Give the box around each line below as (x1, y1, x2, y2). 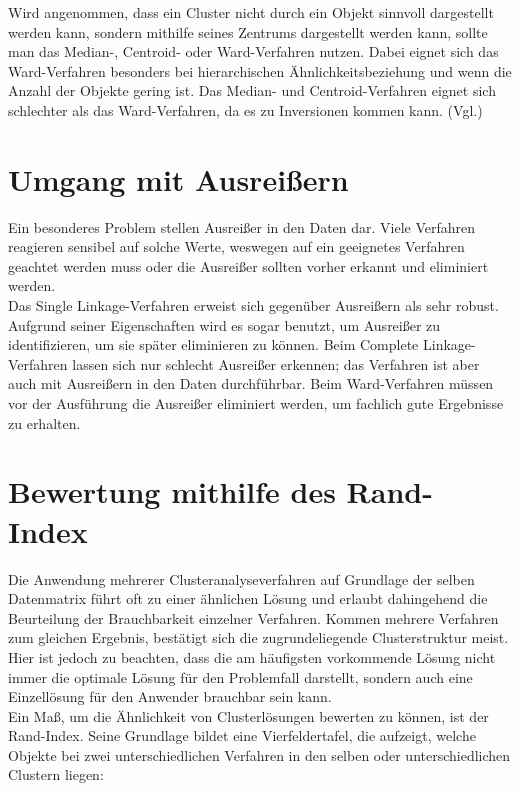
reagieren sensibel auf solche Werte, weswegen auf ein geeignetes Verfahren (8, 236, 465, 257)
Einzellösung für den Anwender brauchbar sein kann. (8, 686, 332, 707)
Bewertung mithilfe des (8, 471, 336, 512)
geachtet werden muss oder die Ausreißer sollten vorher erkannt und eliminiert (8, 255, 489, 276)
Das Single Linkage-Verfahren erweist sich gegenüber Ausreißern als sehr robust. (8, 295, 499, 316)
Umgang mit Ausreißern (8, 158, 349, 199)
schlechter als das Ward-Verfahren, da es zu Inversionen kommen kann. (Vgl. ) (8, 99, 483, 120)
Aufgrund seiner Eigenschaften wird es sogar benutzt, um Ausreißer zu (8, 314, 441, 335)
